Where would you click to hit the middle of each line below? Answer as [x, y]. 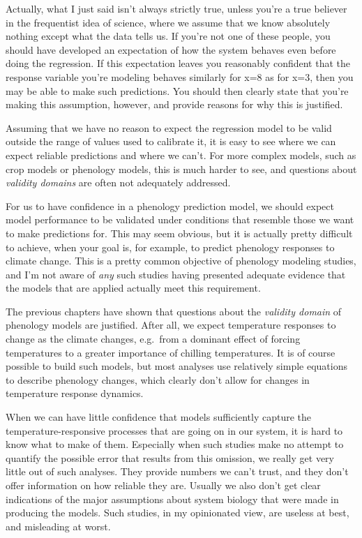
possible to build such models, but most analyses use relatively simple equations [177, 366]
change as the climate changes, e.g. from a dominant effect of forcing [153, 339]
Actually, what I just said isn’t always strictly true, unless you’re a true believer [176, 8]
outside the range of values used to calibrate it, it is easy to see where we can [171, 141]
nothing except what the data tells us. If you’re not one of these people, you [168, 36]
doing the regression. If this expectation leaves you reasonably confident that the [178, 63]
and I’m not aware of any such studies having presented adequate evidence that [176, 274]
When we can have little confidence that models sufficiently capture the [159, 417]
